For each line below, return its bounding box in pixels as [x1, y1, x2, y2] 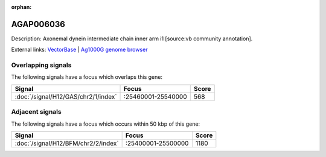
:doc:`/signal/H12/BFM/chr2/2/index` [14, 139, 119, 147]
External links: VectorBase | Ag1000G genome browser [11, 46, 148, 54]
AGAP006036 [11, 19, 66, 29]
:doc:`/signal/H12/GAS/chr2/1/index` [14, 92, 117, 100]
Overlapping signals [11, 61, 72, 69]
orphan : [11, 4, 32, 10]
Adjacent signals [11, 108, 62, 116]
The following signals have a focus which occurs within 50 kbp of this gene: [11, 120, 200, 128]
